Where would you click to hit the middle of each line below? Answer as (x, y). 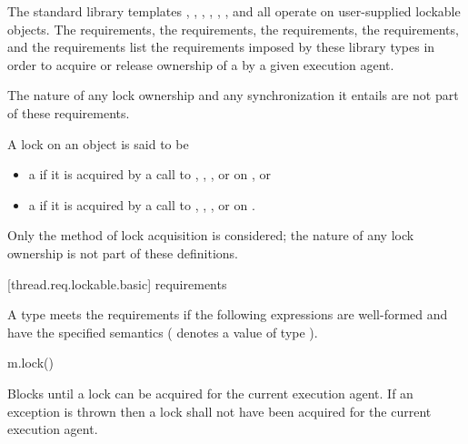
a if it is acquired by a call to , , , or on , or (149, 174)
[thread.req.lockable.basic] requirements (117, 283)
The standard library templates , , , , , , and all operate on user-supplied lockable (234, 11)
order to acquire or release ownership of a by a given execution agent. (201, 64)
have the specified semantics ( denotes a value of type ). (163, 332)
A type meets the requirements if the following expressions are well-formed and (228, 314)
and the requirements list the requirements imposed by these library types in (221, 47)
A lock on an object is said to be (98, 143)
